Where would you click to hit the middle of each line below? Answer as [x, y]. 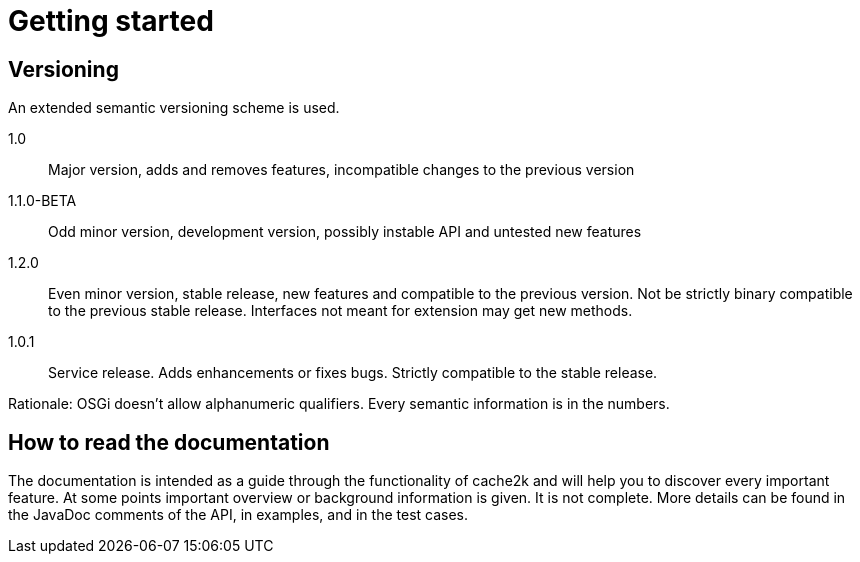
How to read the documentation [169, 442]
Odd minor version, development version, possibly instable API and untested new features [345, 232]
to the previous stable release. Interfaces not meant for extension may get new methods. [340, 311]
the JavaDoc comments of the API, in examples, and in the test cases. [238, 515]
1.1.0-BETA [42, 201]
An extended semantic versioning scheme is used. [174, 108]
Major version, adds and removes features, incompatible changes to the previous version [341, 170]
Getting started [111, 21]
